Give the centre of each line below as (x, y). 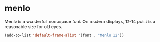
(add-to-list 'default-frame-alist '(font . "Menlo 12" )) (64, 35)
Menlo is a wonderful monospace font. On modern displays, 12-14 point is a (80, 21)
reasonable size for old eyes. (33, 26)
